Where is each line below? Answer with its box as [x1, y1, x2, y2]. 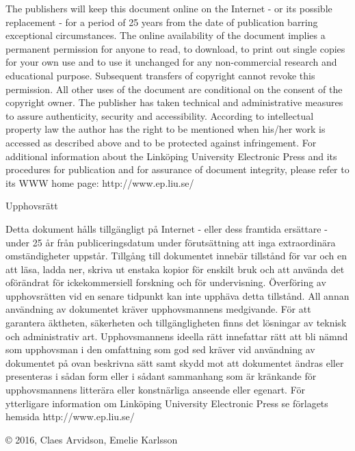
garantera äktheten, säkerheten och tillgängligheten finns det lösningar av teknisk [5, 315, 347, 330]
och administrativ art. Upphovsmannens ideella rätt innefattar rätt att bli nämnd [5, 328, 348, 343]
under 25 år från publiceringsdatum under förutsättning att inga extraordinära [5, 235, 336, 249]
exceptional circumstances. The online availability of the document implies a [5, 28, 326, 42]
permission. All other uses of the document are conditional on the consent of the [5, 81, 343, 96]
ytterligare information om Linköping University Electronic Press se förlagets [5, 396, 328, 410]
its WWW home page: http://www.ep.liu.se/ [5, 175, 194, 190]
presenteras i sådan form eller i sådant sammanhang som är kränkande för [5, 369, 317, 383]
